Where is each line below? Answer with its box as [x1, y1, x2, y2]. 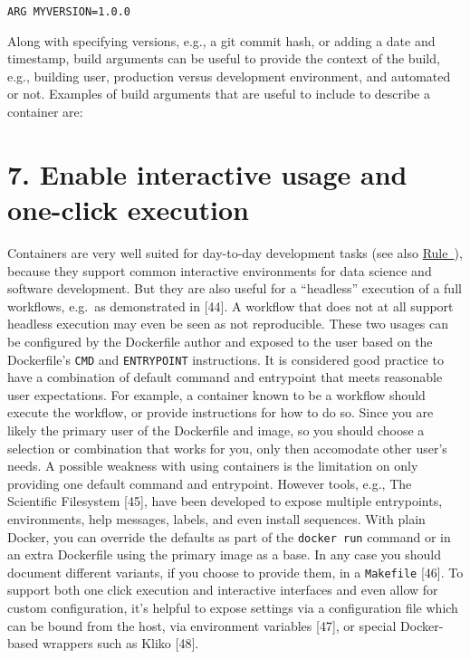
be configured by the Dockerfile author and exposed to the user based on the [7, 331, 433, 350]
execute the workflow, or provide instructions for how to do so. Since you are [7, 403, 434, 422]
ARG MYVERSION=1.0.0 [7, 5, 131, 18]
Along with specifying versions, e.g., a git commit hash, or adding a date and [7, 31, 436, 50]
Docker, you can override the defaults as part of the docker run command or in [7, 527, 451, 546]
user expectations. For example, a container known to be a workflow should [7, 385, 426, 404]
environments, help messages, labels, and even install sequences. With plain [7, 509, 426, 528]
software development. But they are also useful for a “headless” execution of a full [7, 279, 462, 298]
